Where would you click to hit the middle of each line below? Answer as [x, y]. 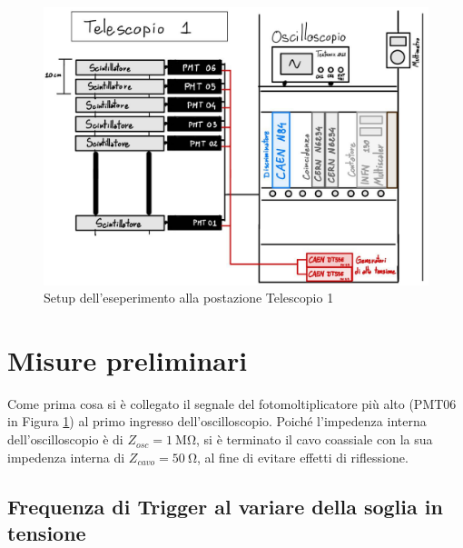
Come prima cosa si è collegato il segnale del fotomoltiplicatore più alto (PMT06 [232, 403]
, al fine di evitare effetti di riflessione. [303, 457]
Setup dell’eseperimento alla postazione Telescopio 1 [189, 298]
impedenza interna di [66, 457]
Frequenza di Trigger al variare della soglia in [225, 506]
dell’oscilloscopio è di [65, 439]
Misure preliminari [128, 359]
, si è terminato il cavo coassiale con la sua [315, 439]
